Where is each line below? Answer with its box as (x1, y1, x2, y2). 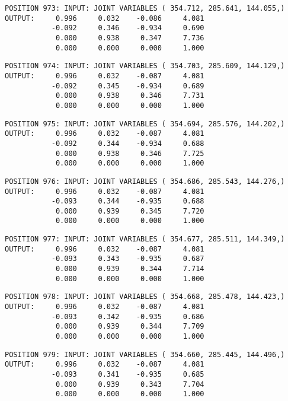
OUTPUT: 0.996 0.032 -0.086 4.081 (5, 14, 204, 23)
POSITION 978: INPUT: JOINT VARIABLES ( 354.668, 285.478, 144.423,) (5, 292, 285, 301)
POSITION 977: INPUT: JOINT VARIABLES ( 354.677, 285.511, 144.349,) (5, 235, 285, 244)
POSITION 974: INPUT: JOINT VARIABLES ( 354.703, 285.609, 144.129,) (5, 62, 285, 71)
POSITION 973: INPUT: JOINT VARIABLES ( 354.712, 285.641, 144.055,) (5, 4, 285, 12)
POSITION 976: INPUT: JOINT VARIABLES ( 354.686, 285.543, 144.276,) (5, 177, 285, 186)
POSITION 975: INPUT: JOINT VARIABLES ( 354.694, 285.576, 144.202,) (5, 119, 285, 128)
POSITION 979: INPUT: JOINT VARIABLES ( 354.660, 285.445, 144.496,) (5, 350, 285, 359)
